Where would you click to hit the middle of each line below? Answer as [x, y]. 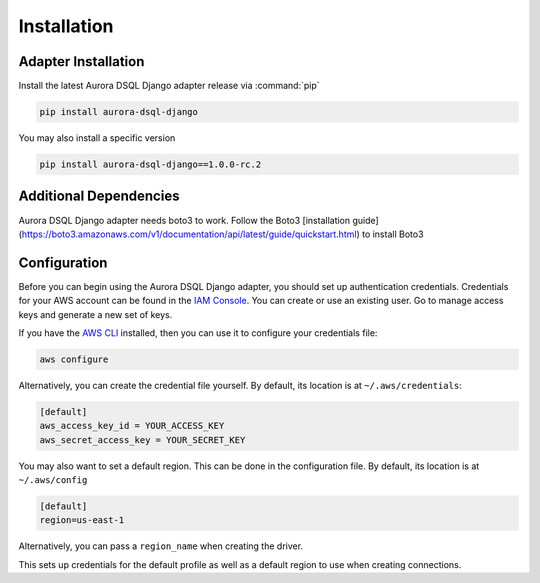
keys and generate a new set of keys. [95, 314]
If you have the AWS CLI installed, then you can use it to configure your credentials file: [198, 332]
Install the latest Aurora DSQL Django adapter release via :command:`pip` [169, 86]
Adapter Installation [81, 61]
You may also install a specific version [97, 138]
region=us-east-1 [82, 520]
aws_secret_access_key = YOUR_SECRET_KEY [142, 439]
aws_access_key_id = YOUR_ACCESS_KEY [132, 426]
